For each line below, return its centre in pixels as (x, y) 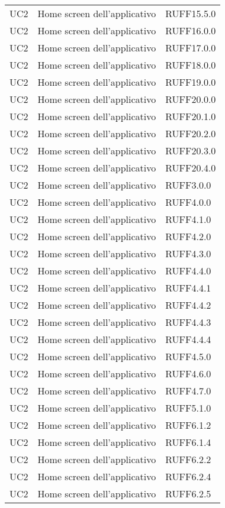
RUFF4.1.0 (188, 219)
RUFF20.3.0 (191, 151)
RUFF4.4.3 (188, 322)
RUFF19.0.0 (191, 82)
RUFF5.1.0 (188, 408)
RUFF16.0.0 (191, 30)
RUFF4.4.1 (188, 288)
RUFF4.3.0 (188, 253)
